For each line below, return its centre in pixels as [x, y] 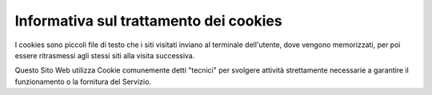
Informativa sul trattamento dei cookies [149, 21]
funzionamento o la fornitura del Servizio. [83, 81]
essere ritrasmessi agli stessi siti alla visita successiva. [105, 55]
